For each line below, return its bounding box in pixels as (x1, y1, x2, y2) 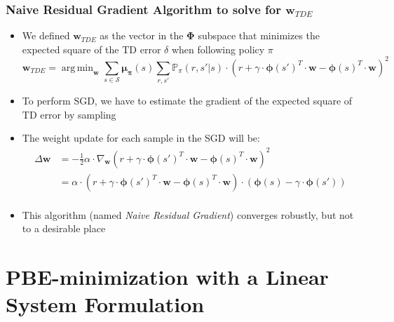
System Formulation (6, 290, 205, 318)
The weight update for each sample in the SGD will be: (22, 130, 260, 145)
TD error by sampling (22, 107, 116, 121)
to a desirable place (22, 221, 106, 236)
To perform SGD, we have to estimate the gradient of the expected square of (22, 93, 353, 108)
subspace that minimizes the (198, 28, 320, 43)
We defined (22, 28, 70, 43)
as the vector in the (100, 28, 184, 43)
